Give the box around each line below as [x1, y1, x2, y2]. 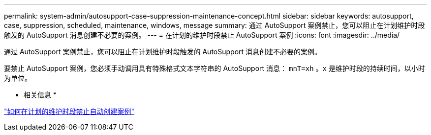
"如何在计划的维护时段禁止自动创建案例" [4, 107, 135, 115]
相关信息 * [24, 90, 57, 99]
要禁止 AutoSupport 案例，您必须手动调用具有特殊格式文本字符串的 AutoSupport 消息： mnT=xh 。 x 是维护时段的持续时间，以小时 [4, 64, 425, 72]
